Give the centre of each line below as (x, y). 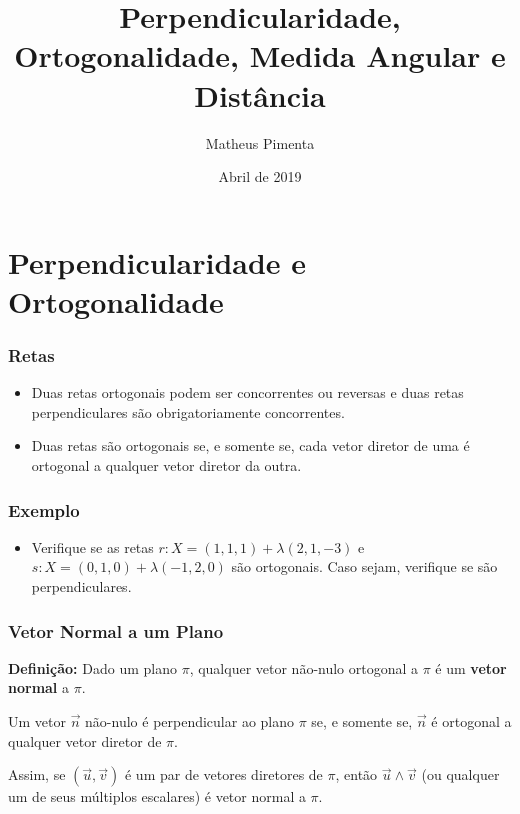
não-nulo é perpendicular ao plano (190, 721)
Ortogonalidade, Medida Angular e (260, 55)
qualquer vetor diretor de (85, 740)
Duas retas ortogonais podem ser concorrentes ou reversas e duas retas (247, 392)
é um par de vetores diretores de (223, 774)
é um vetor (471, 667)
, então (356, 774)
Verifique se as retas (92, 546)
